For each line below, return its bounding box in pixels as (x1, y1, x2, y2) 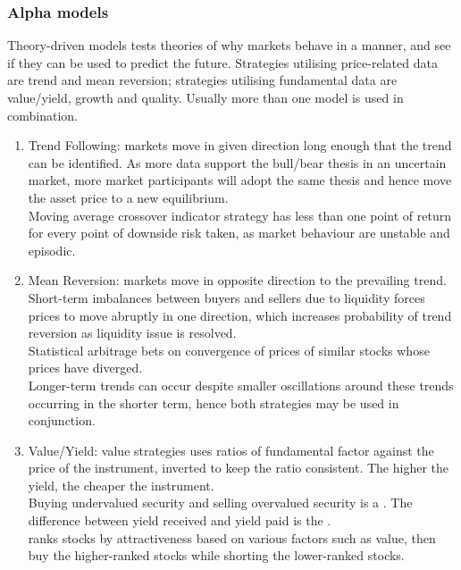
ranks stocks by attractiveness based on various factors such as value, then (28, 528, 436, 547)
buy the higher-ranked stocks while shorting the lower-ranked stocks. (28, 546, 405, 565)
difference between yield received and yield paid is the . (28, 511, 331, 530)
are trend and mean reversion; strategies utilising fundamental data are (7, 71, 398, 89)
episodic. (28, 240, 76, 259)
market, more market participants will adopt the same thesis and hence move (28, 171, 452, 189)
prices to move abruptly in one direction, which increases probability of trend (28, 306, 452, 324)
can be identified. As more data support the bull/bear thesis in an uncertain (28, 153, 447, 172)
